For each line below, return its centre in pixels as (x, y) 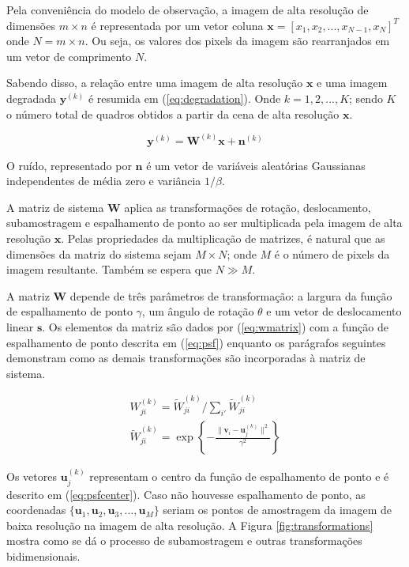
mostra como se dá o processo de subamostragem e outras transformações (184, 541)
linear (20, 326)
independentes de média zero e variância (104, 181)
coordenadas (36, 510)
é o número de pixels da (332, 253)
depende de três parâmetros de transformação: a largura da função (231, 295)
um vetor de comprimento (69, 56)
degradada (32, 98)
